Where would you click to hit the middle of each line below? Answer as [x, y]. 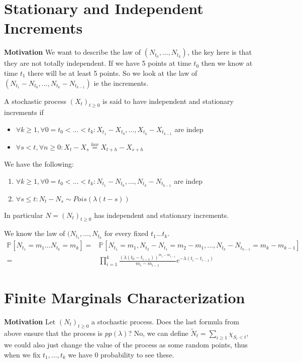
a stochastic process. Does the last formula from [166, 321]
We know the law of [35, 233]
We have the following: [39, 164]
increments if [24, 112]
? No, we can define [158, 333]
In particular [24, 215]
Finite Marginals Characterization [125, 297]
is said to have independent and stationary [168, 101]
